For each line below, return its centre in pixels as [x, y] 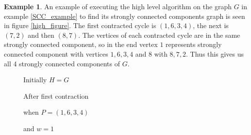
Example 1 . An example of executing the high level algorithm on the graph [118, 6]
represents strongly [194, 44]
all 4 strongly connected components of [62, 63]
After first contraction [56, 96]
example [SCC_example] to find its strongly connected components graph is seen [125, 16]
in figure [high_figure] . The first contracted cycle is [80, 25]
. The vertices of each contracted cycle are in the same [159, 35]
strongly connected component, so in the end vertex [81, 44]
